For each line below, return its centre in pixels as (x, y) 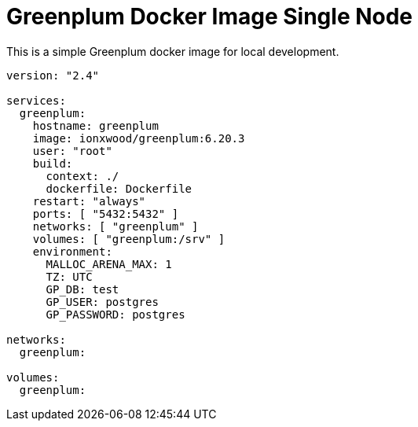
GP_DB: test (82, 289)
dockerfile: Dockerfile (119, 188)
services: (36, 100)
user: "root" (72, 151)
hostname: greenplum (95, 125)
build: (53, 163)
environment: (72, 251)
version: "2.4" (53, 75)
